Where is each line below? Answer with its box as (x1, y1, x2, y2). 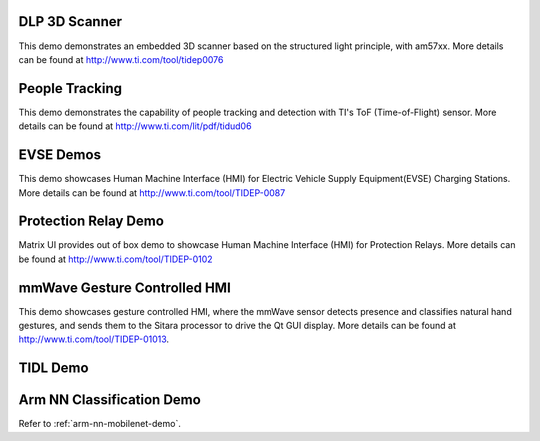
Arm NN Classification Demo (18, 391, 202, 409)
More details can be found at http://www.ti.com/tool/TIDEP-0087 (18, 186, 286, 199)
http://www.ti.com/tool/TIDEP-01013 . (18, 333, 170, 345)
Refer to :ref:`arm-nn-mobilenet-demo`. (18, 418, 182, 430)
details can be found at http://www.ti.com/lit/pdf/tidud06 (18, 120, 252, 132)
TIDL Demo (18, 360, 89, 377)
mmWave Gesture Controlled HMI (18, 279, 232, 296)
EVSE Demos (18, 146, 102, 164)
